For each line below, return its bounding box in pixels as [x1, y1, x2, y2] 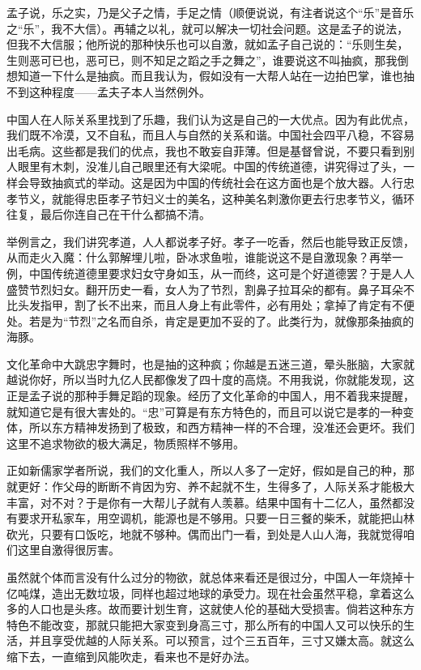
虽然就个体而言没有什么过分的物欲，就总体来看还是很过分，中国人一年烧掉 [6, 569, 403, 585]
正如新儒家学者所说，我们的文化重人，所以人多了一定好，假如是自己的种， [6, 462, 403, 479]
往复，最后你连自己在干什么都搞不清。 [6, 206, 210, 223]
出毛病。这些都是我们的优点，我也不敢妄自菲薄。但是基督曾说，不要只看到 [6, 142, 403, 159]
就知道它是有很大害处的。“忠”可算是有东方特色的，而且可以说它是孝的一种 [6, 403, 403, 420]
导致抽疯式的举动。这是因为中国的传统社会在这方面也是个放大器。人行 [28, 173, 403, 190]
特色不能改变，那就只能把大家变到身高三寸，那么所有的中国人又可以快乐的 [6, 616, 403, 633]
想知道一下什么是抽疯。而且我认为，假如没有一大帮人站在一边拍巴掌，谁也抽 [6, 67, 415, 84]
